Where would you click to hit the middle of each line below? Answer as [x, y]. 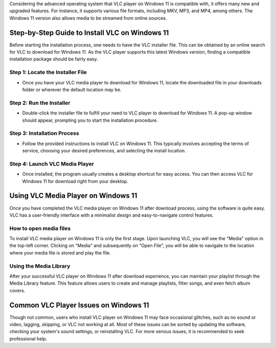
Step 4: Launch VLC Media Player [52, 164]
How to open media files [40, 228]
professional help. [28, 339]
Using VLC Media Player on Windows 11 [73, 196]
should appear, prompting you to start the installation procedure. [90, 120]
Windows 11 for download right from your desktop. [75, 181]
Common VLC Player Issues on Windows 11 [79, 305]
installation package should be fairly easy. [54, 59]
